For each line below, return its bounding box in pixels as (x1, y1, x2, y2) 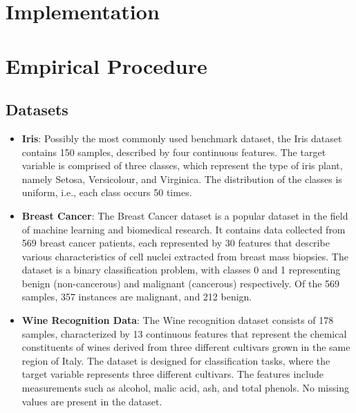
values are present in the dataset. (21, 394, 162, 408)
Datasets (6, 99, 68, 120)
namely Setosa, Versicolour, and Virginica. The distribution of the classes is (21, 171, 342, 186)
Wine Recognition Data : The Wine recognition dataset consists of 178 (21, 313, 334, 327)
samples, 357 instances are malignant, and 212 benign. (21, 289, 252, 304)
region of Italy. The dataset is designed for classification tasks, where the (21, 353, 330, 367)
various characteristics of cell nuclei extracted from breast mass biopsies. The (21, 249, 348, 263)
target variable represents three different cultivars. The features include (21, 367, 324, 381)
